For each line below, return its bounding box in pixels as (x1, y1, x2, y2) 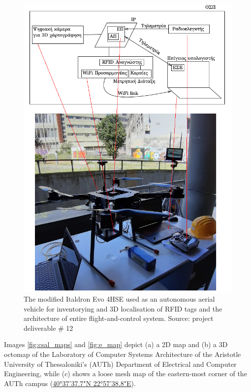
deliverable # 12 (24, 322, 73, 333)
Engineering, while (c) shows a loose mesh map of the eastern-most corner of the (4, 368, 247, 379)
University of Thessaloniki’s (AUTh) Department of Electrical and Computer (4, 358, 237, 369)
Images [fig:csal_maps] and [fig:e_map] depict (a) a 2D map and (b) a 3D (4, 339, 228, 350)
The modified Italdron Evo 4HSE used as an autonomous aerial (24, 294, 215, 304)
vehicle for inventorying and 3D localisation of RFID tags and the (24, 303, 222, 314)
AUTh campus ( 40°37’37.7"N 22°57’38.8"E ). (4, 378, 136, 388)
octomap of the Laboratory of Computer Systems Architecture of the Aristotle (4, 349, 241, 359)
